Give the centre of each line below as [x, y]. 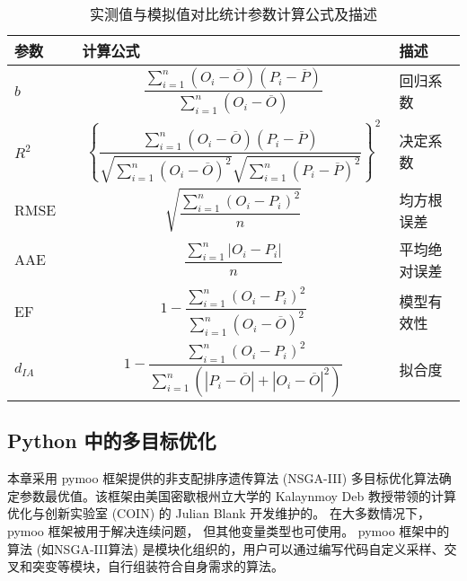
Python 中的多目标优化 [112, 440]
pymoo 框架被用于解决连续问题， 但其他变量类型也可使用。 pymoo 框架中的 [229, 530]
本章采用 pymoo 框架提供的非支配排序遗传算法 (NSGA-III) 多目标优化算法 [223, 478]
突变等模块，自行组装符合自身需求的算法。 [158, 566]
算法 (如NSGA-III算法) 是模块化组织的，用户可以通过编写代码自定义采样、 [226, 548]
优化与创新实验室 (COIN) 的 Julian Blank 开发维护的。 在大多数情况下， [219, 513]
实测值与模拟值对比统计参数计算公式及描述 [233, 14]
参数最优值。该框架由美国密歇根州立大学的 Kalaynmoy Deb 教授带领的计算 [238, 495]
